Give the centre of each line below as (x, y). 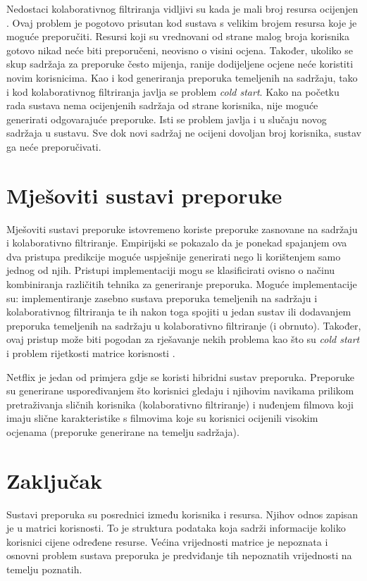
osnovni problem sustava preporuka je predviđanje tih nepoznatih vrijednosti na (179, 555)
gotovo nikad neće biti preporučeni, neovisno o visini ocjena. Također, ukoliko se (180, 50)
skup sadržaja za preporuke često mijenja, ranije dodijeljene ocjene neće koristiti (180, 64)
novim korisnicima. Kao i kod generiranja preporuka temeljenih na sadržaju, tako (182, 77)
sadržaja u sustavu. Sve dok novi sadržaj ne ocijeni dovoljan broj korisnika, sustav (184, 133)
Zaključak (54, 480)
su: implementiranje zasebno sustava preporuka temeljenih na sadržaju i (162, 298)
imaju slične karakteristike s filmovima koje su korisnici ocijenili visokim (162, 418)
